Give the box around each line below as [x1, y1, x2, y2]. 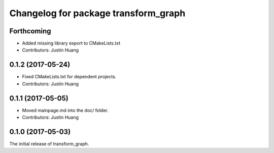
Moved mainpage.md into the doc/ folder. [22, 107, 109, 113]
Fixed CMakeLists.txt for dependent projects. [22, 74, 117, 80]
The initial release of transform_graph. [9, 140, 89, 146]
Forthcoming [9, 27, 51, 35]
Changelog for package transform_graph [9, 8, 186, 19]
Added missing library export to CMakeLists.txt [22, 40, 121, 46]
